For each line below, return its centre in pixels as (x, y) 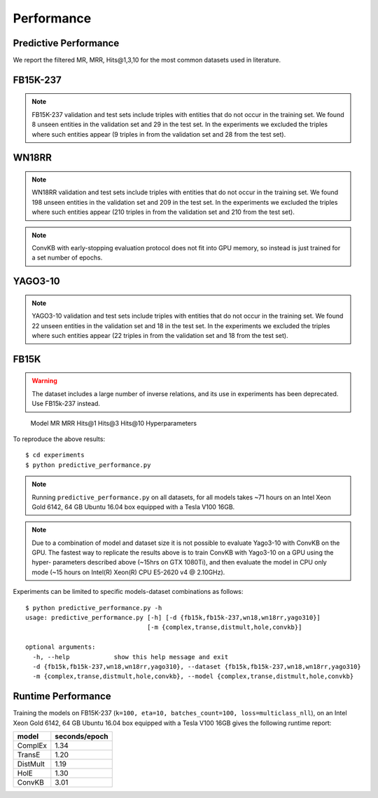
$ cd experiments (55, 455)
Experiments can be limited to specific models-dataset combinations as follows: (128, 592)
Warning (44, 381)
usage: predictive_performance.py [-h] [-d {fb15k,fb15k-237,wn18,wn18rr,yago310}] (173, 618)
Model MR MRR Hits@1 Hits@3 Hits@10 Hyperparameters (114, 423)
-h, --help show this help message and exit (131, 657)
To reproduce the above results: (59, 439)
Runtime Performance (62, 697)
